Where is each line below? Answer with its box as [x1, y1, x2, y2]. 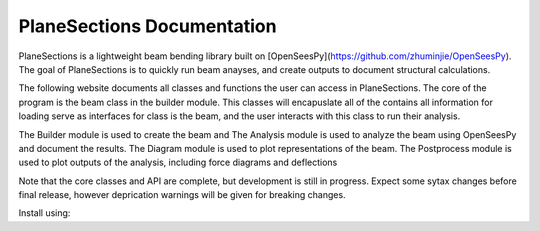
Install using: [18, 207, 71, 219]
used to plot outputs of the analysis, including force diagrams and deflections [18, 156, 338, 169]
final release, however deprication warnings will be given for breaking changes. [18, 189, 346, 201]
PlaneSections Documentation [18, 15, 277, 37]
